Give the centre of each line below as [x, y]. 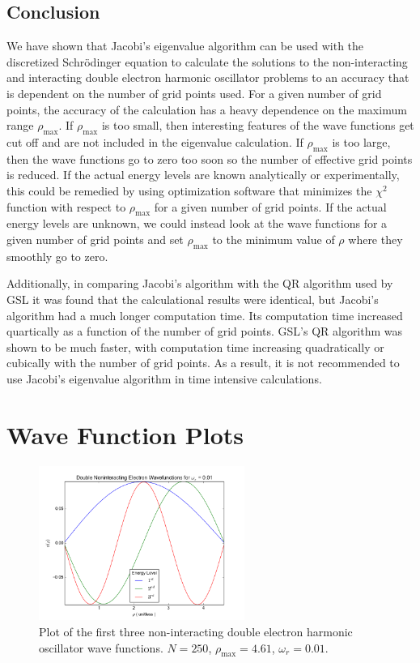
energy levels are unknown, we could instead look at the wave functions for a [197, 223]
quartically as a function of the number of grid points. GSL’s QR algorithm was [205, 331]
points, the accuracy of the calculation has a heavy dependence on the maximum [207, 109]
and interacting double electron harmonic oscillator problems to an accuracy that [208, 77]
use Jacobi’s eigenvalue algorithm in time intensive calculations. [164, 378]
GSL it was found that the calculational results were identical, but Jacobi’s [193, 299]
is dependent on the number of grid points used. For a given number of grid [194, 93]
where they [375, 239]
